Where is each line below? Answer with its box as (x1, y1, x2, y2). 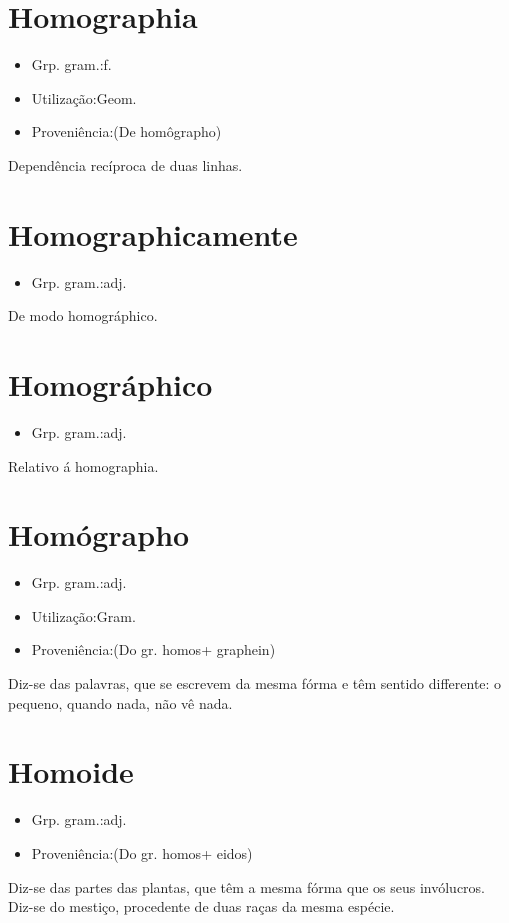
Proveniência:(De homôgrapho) (31, 121, 222, 142)
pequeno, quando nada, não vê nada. (8, 692, 233, 713)
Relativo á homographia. (8, 455, 159, 476)
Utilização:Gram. (31, 605, 136, 626)
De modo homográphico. (8, 305, 158, 326)
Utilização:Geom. (31, 87, 137, 108)
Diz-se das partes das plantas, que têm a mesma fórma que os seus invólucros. (8, 876, 485, 897)
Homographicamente (8, 213, 298, 254)
